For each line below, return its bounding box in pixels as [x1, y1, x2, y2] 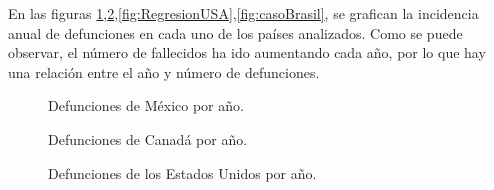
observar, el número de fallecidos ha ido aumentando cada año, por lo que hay [8, 42, 486, 63]
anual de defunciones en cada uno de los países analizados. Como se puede [8, 22, 463, 43]
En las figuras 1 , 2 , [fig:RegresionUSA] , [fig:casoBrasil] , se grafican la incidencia [8, 3, 479, 23]
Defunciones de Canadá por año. [48, 128, 248, 149]
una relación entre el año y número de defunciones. [8, 61, 320, 82]
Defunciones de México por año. [48, 95, 244, 116]
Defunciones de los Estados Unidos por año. [48, 162, 317, 183]
